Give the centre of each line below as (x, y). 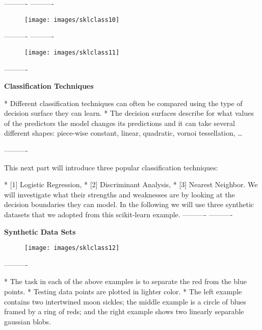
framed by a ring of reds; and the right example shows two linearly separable (124, 311)
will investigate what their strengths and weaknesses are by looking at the (120, 194)
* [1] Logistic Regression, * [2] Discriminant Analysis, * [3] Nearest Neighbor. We (131, 184)
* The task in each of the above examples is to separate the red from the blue (125, 281)
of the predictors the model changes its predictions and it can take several (120, 123)
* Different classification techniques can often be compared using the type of (123, 103)
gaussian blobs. (28, 321)
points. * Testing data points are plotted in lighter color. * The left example (123, 291)
